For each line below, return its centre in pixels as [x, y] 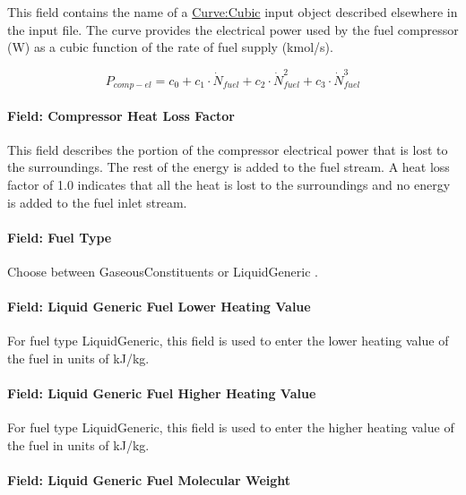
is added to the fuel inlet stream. [97, 202]
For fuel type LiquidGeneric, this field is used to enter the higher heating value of [231, 427]
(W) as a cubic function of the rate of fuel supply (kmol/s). [170, 47]
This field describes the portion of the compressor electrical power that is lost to [228, 149]
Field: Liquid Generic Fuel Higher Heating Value [162, 393]
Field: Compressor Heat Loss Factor [121, 115]
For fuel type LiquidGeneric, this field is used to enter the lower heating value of [228, 341]
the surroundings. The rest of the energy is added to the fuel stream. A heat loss [229, 167]
